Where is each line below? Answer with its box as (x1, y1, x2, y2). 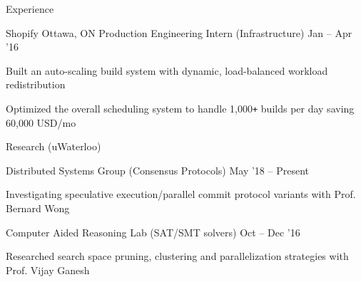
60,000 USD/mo (6, 115, 76, 130)
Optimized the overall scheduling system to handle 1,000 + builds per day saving (6, 100, 355, 115)
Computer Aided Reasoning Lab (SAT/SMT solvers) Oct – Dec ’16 (6, 224, 300, 239)
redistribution (6, 77, 66, 92)
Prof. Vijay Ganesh (6, 262, 90, 277)
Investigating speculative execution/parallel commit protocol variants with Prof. (6, 187, 356, 202)
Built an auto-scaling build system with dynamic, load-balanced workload (6, 63, 328, 78)
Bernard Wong (6, 201, 70, 215)
